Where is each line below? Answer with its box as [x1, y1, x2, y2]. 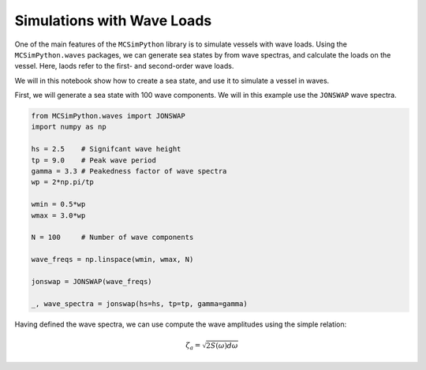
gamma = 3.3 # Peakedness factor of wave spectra [31, 166, 227, 176]
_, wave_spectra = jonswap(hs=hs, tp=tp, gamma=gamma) [31, 299, 248, 308]
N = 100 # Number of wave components [31, 233, 194, 242]
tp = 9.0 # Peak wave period [31, 155, 157, 165]
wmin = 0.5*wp [31, 200, 86, 209]
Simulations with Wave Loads [14, 12, 212, 29]
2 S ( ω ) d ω [206, 341, 238, 350]
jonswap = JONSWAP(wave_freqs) [31, 277, 153, 286]
